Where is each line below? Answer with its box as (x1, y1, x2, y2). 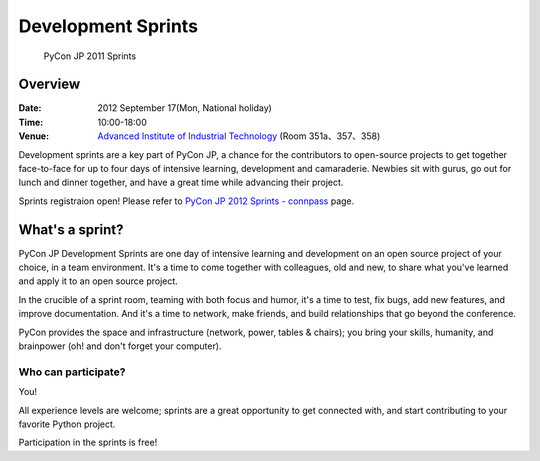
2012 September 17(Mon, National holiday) (97, 102, 272, 114)
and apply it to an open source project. (18, 275, 179, 287)
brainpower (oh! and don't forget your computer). (18, 340, 222, 352)
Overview (18, 76, 81, 93)
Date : (18, 102, 42, 114)
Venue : (18, 130, 50, 142)
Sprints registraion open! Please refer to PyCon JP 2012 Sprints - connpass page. (18, 195, 355, 207)
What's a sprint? (18, 221, 124, 238)
